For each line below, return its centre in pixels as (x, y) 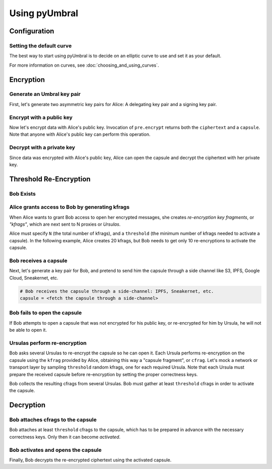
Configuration (32, 31)
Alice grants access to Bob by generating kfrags (70, 207)
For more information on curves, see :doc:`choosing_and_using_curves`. (84, 65)
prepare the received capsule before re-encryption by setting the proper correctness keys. (104, 374)
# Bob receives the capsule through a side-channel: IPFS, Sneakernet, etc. (117, 291)
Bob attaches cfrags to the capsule (53, 420)
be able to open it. (28, 330)
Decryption (27, 405)
